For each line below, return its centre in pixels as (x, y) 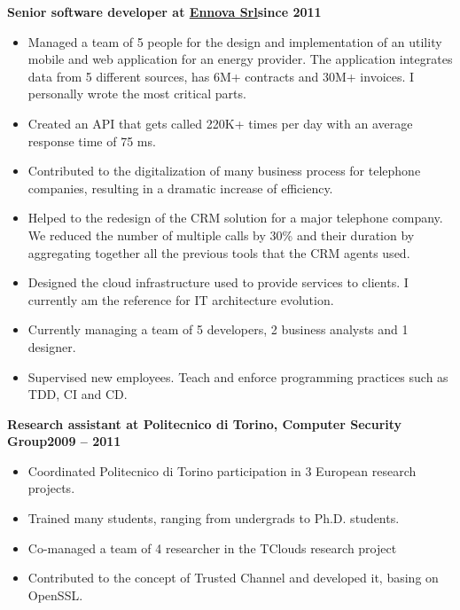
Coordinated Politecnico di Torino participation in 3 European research (222, 470)
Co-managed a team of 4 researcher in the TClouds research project (212, 547)
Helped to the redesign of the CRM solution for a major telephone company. (235, 218)
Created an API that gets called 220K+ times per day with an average (220, 123)
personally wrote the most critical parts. (137, 94)
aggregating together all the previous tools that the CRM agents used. (219, 252)
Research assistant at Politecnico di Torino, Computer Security (205, 423)
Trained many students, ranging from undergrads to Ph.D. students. (214, 518)
